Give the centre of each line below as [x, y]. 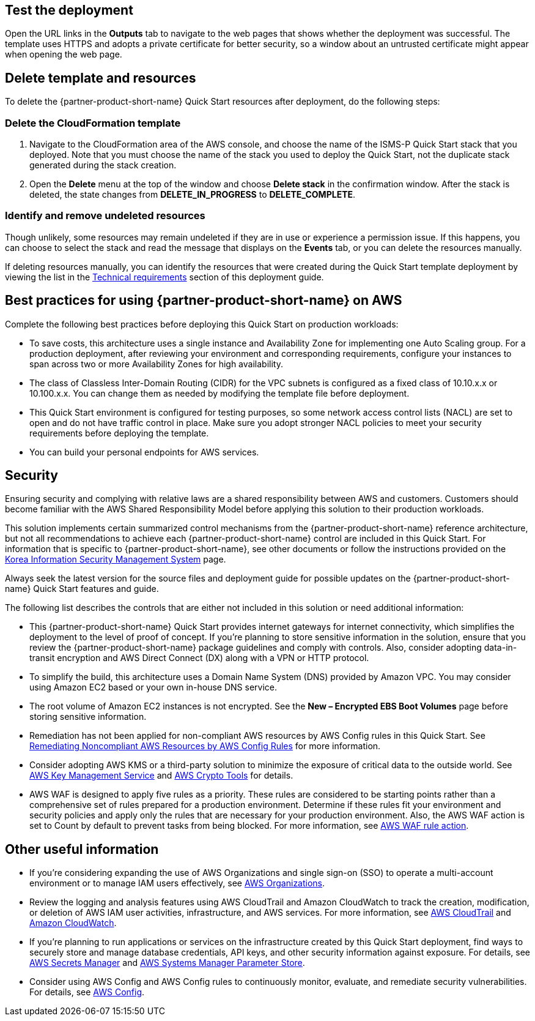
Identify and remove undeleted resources [105, 216]
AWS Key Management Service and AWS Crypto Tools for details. [161, 776]
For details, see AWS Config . [87, 992]
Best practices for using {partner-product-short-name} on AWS [204, 301]
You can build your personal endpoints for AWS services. [144, 452]
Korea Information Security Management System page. [116, 559]
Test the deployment [69, 10]
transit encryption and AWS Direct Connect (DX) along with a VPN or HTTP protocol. [199, 658]
